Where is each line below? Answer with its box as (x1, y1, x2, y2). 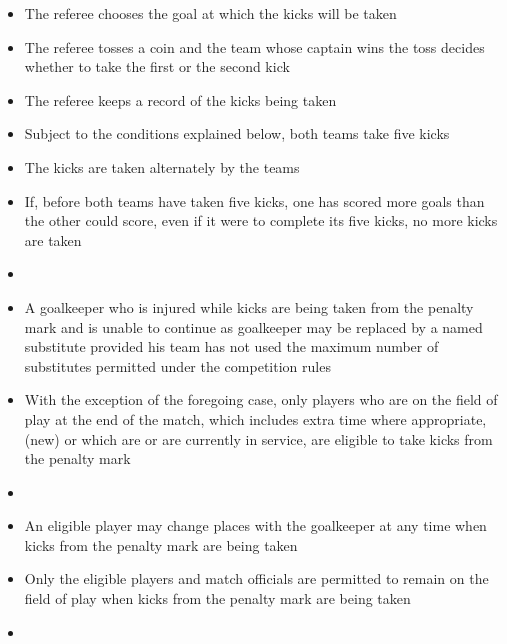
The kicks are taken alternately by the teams (24, 156, 300, 177)
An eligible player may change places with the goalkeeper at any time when (24, 515, 487, 536)
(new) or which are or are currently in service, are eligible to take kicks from (24, 428, 493, 449)
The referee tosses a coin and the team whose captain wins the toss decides (24, 36, 485, 57)
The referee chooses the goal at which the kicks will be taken (24, 3, 397, 23)
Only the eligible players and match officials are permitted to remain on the (24, 568, 489, 589)
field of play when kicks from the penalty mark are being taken (24, 588, 411, 609)
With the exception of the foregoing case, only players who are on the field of (24, 389, 498, 410)
